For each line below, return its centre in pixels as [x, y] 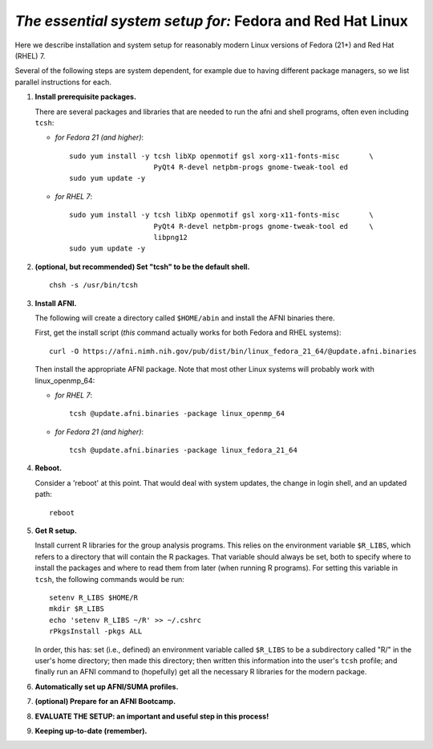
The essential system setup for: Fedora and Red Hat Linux [212, 21]
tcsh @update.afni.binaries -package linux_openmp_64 [177, 414]
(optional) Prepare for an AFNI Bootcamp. [105, 702]
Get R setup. [56, 531]
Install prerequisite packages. [85, 97]
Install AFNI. [56, 303]
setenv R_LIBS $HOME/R [94, 598]
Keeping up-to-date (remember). [91, 731]
